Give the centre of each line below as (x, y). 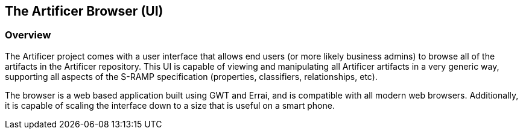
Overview (28, 35)
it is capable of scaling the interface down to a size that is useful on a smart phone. (170, 105)
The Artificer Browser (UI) (84, 11)
